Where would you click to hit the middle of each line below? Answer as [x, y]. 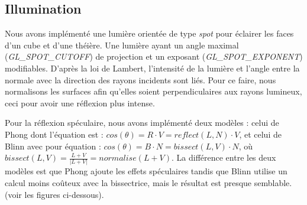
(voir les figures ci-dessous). [54, 194]
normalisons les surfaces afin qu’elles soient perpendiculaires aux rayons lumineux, [153, 91]
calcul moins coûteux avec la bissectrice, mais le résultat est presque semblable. [148, 183]
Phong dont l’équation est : [54, 134]
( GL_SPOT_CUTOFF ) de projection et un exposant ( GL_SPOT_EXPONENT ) [154, 56]
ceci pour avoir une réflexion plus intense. [80, 102]
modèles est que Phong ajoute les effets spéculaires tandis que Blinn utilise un [146, 171]
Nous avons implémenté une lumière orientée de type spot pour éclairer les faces [149, 33]
